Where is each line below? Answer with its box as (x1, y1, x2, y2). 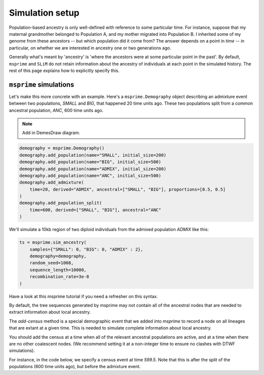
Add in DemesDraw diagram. (22, 130, 80, 136)
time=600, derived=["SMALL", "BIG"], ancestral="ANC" (29, 207, 161, 212)
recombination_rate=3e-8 (29, 274, 89, 280)
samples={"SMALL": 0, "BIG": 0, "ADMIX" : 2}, (29, 246, 144, 252)
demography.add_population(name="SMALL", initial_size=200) (19, 152, 167, 158)
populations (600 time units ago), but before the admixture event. (9, 364, 141, 370)
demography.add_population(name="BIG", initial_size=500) (19, 159, 161, 165)
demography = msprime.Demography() (19, 145, 105, 151)
